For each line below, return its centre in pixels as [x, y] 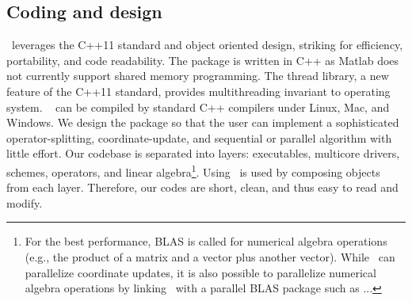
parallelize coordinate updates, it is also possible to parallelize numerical [200, 272]
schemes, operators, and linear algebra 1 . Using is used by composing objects [193, 170]
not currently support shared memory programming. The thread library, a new [198, 76]
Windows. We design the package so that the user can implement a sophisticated [203, 122]
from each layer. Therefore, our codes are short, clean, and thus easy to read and [202, 187]
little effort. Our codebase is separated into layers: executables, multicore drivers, [203, 153]
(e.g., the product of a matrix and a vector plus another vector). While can [210, 256]
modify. [25, 202]
